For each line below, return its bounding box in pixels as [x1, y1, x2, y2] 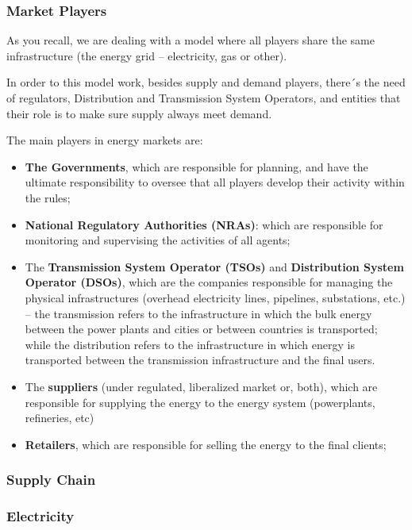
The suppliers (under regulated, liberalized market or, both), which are [25, 378, 378, 394]
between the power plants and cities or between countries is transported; [25, 321, 378, 337]
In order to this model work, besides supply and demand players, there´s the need [6, 74, 406, 90]
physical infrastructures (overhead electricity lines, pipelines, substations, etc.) [25, 289, 406, 305]
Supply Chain [6, 470, 96, 490]
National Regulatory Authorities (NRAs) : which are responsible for [25, 216, 383, 232]
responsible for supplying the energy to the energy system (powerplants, [25, 394, 375, 410]
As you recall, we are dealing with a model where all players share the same [6, 32, 375, 48]
